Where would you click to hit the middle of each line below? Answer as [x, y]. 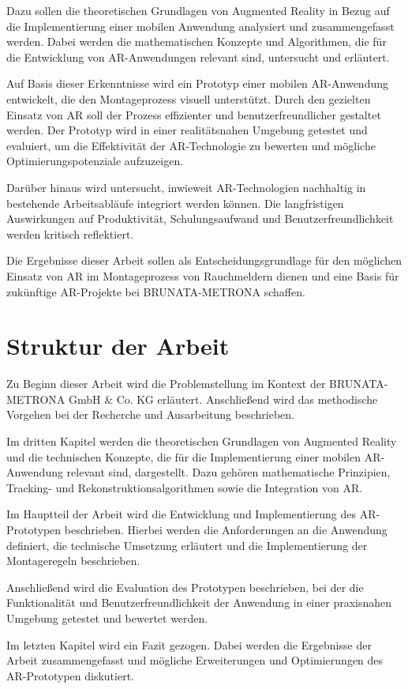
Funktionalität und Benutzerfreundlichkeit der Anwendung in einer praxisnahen [199, 602]
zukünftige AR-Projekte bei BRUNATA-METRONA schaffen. [156, 291]
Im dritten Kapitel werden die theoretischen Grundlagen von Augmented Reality [202, 441]
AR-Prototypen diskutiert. [70, 675]
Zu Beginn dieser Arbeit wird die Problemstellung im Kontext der [166, 384]
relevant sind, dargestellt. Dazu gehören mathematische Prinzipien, [228, 472]
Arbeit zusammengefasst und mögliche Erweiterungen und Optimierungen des [195, 660]
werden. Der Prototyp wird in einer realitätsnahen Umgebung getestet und [187, 130]
